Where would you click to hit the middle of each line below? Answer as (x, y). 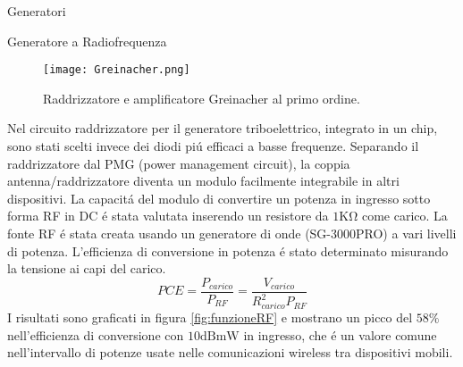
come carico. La (404, 216)
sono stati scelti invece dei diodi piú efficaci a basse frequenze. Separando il (213, 146)
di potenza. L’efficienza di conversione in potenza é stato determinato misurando (228, 250)
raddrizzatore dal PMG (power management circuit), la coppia (179, 163)
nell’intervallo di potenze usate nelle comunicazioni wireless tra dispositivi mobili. (230, 352)
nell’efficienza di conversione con (96, 334)
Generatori (37, 11)
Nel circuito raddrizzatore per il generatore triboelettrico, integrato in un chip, (223, 128)
